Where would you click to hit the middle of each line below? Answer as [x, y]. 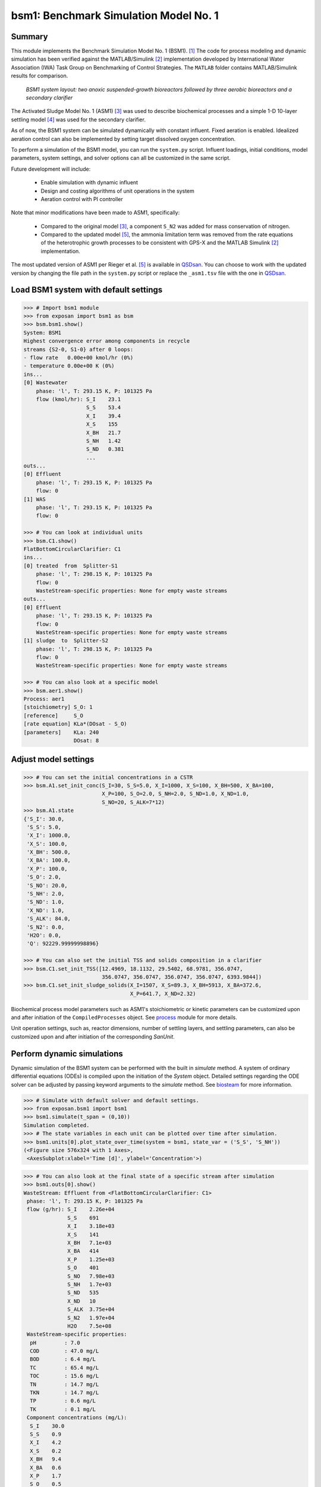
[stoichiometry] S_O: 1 [58, 707]
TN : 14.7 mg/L [64, 1384]
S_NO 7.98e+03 [91, 1276]
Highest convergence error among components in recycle [107, 341]
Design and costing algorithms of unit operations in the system [117, 191]
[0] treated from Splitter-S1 [71, 566]
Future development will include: [51, 169]
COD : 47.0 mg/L [64, 1351]
